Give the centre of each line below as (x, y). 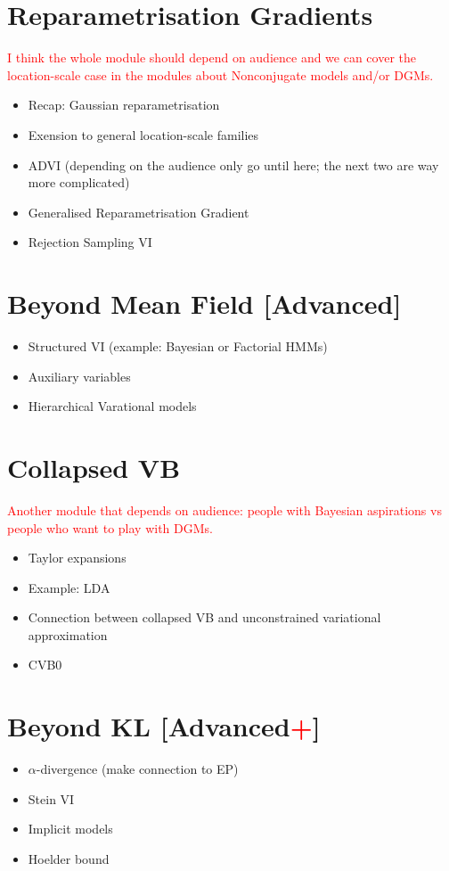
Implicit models (70, 829)
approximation (68, 634)
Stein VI (51, 798)
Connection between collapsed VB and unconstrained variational (204, 617)
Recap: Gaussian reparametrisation (124, 105)
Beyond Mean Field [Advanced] (204, 304)
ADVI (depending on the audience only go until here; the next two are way (233, 164)
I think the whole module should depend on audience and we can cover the (212, 58)
